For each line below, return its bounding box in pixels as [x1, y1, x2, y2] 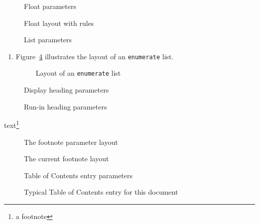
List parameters [24, 34, 72, 45]
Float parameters [24, 1, 76, 11]
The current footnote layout [24, 153, 109, 164]
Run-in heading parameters [24, 101, 107, 112]
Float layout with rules [24, 17, 94, 28]
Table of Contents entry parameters [24, 170, 133, 180]
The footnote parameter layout [24, 136, 118, 147]
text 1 [4, 118, 19, 130]
